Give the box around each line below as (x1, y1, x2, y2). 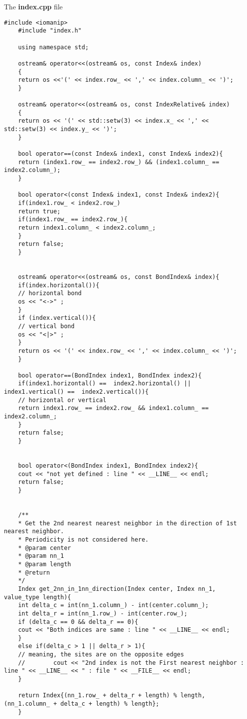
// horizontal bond (18, 290, 82, 297)
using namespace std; (18, 43, 89, 51)
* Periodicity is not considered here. (18, 536, 149, 543)
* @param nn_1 (18, 552, 64, 560)
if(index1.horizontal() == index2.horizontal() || (18, 380, 191, 387)
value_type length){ (4, 593, 71, 601)
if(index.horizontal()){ (18, 281, 100, 289)
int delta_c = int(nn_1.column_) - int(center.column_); (18, 602, 209, 609)
